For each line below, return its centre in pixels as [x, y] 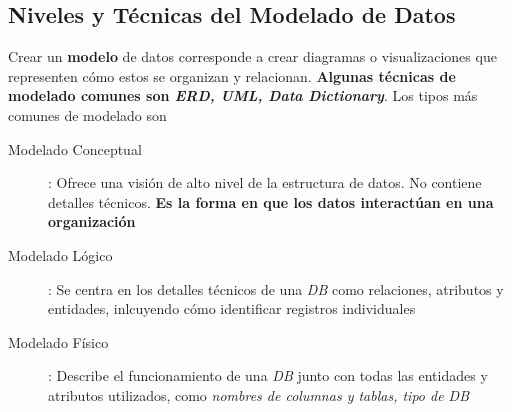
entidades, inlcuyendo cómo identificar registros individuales [232, 308]
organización [92, 221]
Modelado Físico [58, 341]
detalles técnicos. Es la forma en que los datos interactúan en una [271, 201]
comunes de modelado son [87, 114]
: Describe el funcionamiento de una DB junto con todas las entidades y [268, 375]
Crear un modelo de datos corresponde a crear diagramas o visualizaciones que [252, 56]
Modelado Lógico [60, 254]
